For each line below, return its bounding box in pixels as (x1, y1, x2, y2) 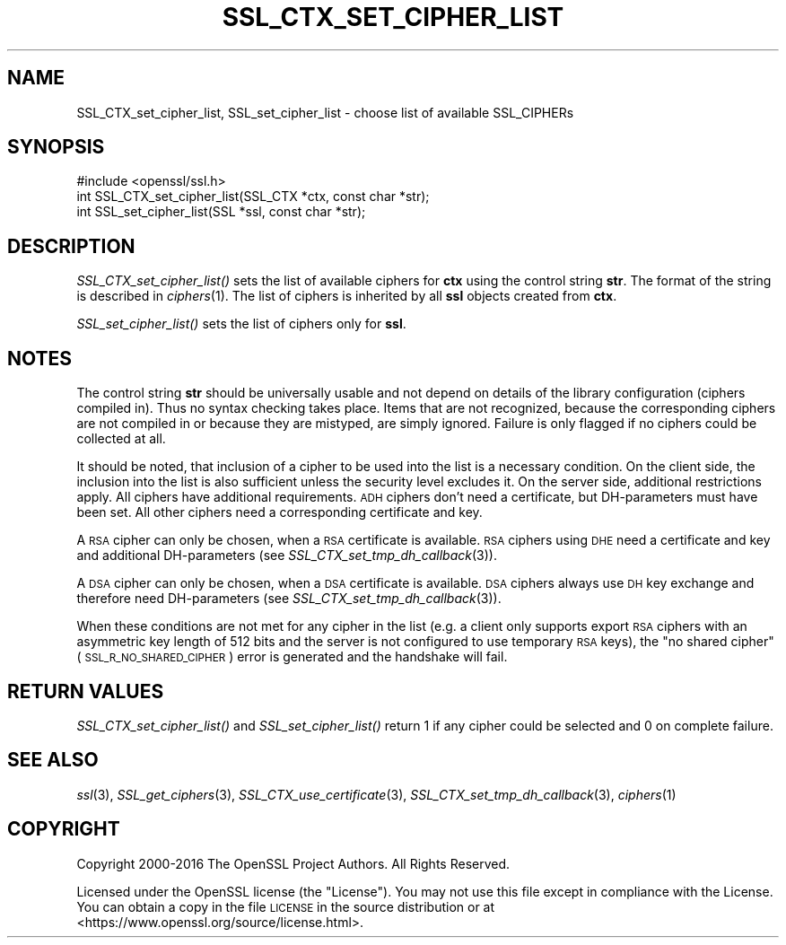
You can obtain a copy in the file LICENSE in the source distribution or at (76, 898, 495, 914)
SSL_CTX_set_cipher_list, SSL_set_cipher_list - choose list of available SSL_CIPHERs (76, 104, 574, 120)
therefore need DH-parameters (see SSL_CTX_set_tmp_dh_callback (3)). (76, 591, 502, 607)
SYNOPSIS (7, 136, 105, 159)
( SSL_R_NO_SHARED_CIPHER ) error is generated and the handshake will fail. (76, 649, 508, 665)
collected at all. (76, 431, 166, 447)
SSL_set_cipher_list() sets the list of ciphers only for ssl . (76, 316, 406, 332)
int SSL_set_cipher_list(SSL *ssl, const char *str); (76, 204, 366, 220)
